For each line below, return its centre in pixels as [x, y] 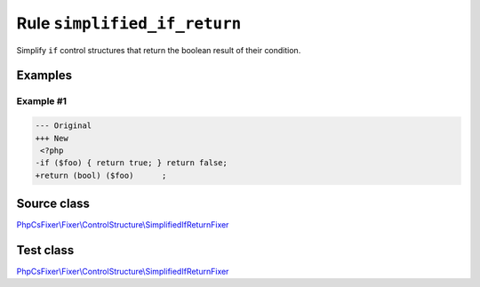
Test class [45, 250]
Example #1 [41, 101]
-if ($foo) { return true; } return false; [132, 163]
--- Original [64, 126]
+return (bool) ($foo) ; [101, 175]
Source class [53, 204]
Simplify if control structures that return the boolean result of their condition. [159, 50]
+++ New [52, 138]
